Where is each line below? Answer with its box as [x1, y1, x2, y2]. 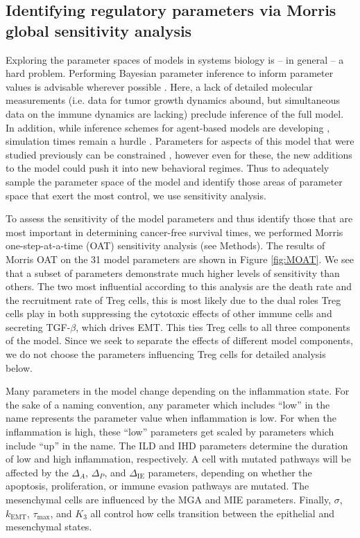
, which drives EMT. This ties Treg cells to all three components [76, 319, 350, 334]
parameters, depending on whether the [148, 465, 312, 479]
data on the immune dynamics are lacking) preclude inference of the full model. [6, 106, 344, 120]
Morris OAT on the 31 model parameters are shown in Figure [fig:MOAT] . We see [6, 251, 354, 266]
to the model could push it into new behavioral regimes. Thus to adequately [6, 161, 329, 175]
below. [6, 360, 33, 375]
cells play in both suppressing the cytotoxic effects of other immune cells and [6, 306, 332, 321]
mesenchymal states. [6, 519, 92, 534]
